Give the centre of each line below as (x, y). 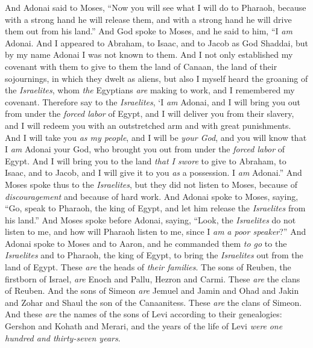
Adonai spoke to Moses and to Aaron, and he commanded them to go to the (146, 243)
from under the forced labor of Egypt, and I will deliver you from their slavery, (150, 113)
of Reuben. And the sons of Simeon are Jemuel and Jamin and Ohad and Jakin (152, 291)
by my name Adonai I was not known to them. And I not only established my (149, 54)
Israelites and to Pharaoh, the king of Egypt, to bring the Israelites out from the (154, 255)
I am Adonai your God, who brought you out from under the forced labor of (145, 149)
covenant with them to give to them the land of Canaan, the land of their (141, 66)
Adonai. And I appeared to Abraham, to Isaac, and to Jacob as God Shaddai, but (157, 42)
